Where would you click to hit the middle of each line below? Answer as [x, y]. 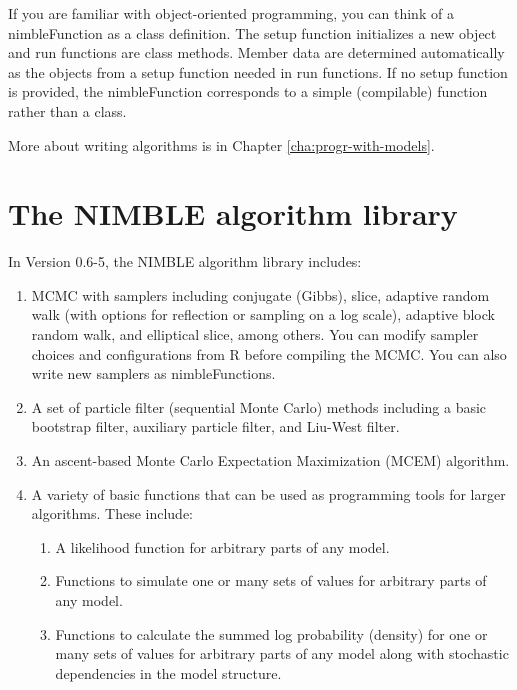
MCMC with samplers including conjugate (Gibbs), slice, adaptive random [260, 294]
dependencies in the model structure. [168, 672]
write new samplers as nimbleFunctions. [153, 373]
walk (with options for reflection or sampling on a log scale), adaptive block [263, 314]
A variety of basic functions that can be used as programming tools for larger [268, 493]
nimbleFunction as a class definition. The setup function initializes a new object [252, 32]
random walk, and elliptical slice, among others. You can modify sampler [255, 334]
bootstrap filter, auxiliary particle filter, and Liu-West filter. [215, 426]
